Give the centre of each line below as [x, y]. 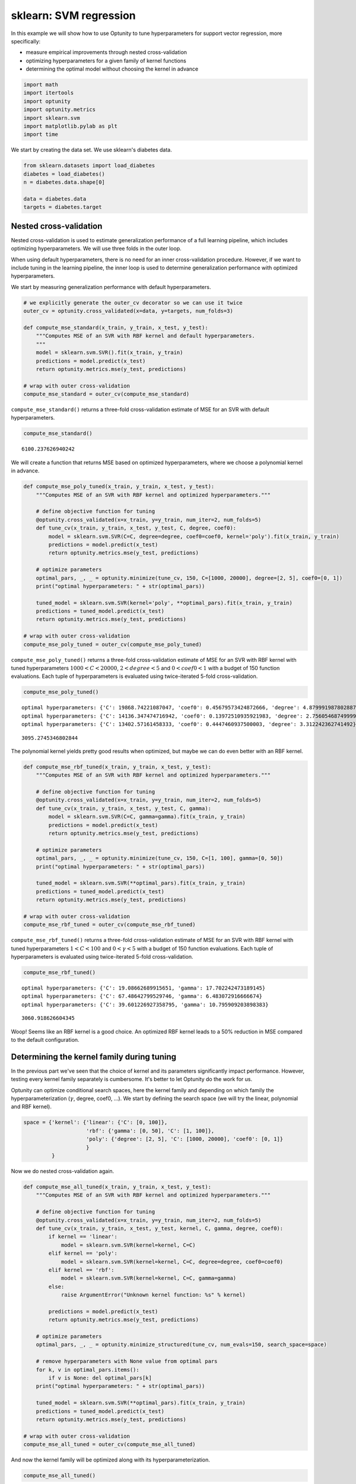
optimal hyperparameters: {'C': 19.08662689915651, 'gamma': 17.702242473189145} [144, 988]
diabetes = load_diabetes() [64, 174]
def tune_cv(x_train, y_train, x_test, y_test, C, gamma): [124, 808]
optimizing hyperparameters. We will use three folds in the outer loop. [96, 249]
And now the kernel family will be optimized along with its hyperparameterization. [110, 1460]
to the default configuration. [45, 1040]
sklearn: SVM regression [73, 15]
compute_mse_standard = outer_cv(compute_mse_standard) [107, 394]
